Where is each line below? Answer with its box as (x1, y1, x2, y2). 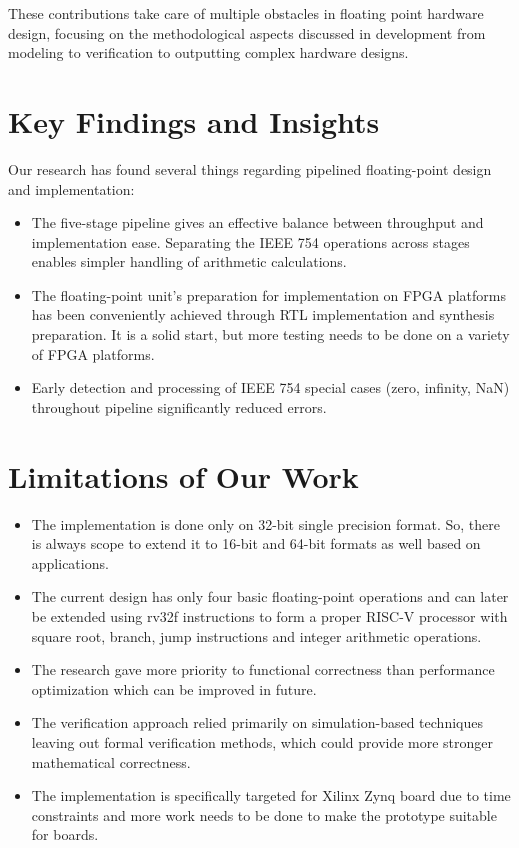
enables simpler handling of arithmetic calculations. (31, 251, 347, 272)
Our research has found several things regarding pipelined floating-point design (8, 158, 492, 179)
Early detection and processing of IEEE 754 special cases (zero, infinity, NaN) (31, 377, 510, 398)
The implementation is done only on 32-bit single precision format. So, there (31, 513, 500, 534)
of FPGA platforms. (31, 343, 155, 364)
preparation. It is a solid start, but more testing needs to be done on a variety (31, 324, 510, 345)
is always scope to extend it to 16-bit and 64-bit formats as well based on (31, 533, 481, 554)
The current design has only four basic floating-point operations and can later (31, 586, 509, 607)
